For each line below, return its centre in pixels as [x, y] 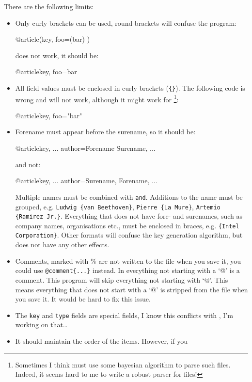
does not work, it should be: [57, 55]
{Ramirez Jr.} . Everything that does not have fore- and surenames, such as [129, 216]
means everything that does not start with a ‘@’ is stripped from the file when [132, 289]
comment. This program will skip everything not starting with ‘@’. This [122, 279]
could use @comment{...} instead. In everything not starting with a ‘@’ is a [127, 270]
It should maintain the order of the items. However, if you [102, 341]
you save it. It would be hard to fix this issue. [83, 299]
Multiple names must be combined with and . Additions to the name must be [129, 197]
